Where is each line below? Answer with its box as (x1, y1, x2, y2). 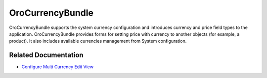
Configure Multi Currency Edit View (21, 64, 94, 70)
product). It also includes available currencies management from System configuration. (9, 38, 187, 44)
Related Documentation (9, 51, 84, 59)
